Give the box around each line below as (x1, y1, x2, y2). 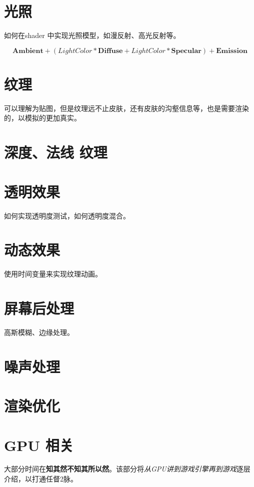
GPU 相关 (4, 434, 73, 455)
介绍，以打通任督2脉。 (4, 473, 77, 484)
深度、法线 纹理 (4, 142, 107, 162)
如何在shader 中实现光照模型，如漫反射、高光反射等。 (4, 30, 180, 40)
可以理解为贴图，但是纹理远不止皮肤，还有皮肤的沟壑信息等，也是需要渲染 (4, 102, 249, 113)
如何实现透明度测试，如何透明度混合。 (4, 210, 130, 220)
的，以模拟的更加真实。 (4, 112, 81, 123)
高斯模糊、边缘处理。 (4, 326, 74, 337)
